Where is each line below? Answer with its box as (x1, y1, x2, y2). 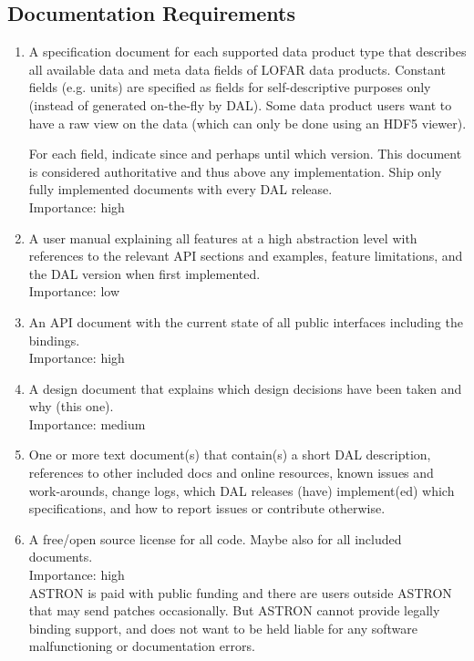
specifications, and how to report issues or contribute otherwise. (28, 499, 386, 518)
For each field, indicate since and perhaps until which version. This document (28, 144, 462, 163)
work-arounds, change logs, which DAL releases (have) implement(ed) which (28, 480, 455, 500)
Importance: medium (28, 414, 146, 433)
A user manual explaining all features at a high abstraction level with (28, 228, 417, 247)
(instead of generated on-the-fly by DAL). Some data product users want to (28, 95, 452, 114)
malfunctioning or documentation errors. (28, 636, 255, 656)
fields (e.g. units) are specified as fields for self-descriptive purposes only (28, 77, 431, 97)
